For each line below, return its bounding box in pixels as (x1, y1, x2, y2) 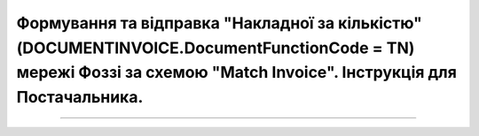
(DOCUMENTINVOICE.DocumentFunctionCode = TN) (16, 38, 415, 57)
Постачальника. (16, 87, 144, 108)
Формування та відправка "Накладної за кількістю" (16, 13, 423, 33)
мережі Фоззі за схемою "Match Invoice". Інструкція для (16, 63, 457, 83)
